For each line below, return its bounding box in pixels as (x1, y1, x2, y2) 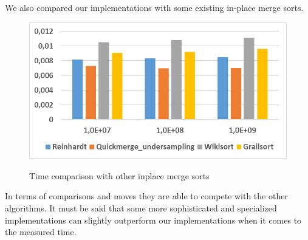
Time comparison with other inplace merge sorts (29, 169, 210, 182)
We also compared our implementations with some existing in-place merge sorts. (5, 1, 304, 13)
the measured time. (5, 225, 77, 238)
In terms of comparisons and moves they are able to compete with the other (5, 190, 288, 202)
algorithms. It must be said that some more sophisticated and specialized (5, 202, 277, 214)
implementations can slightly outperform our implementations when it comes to (5, 213, 302, 226)
